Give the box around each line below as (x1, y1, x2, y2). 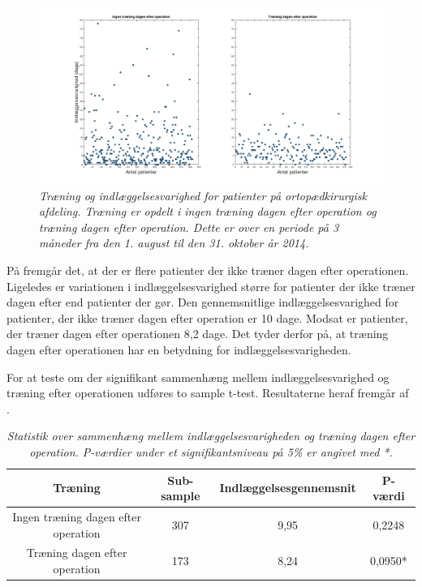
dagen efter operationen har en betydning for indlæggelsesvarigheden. (6, 341, 351, 358)
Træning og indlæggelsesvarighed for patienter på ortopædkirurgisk (39, 186, 367, 204)
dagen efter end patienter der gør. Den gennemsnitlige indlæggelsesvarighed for (6, 293, 399, 311)
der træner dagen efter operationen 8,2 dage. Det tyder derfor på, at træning (6, 325, 389, 342)
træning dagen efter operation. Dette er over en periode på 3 (39, 218, 339, 235)
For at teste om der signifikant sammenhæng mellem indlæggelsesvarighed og (6, 368, 390, 385)
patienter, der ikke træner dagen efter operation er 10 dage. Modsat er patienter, (6, 309, 408, 326)
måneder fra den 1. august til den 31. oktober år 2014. (39, 234, 309, 251)
